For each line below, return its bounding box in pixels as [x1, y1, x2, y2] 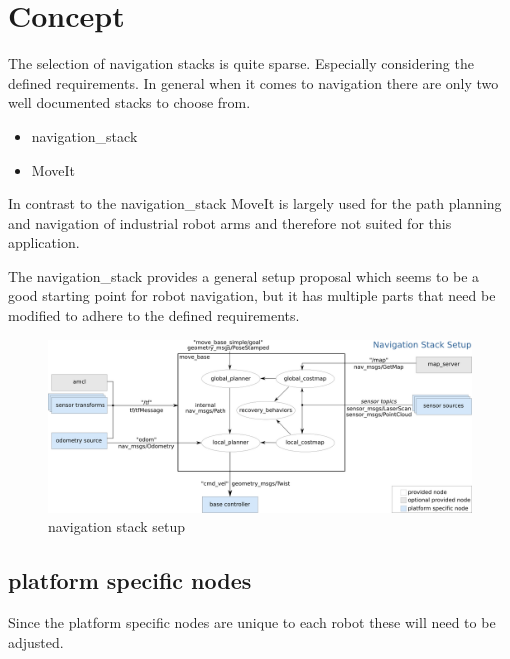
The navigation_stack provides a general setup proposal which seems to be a [8, 265, 480, 286]
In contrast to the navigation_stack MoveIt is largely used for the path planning [8, 193, 502, 214]
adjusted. [8, 631, 64, 652]
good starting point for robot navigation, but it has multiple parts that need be [8, 285, 496, 306]
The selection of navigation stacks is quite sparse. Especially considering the [8, 53, 474, 74]
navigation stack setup [48, 516, 186, 537]
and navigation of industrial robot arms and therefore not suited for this [8, 212, 452, 233]
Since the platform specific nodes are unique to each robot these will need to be [8, 612, 496, 633]
